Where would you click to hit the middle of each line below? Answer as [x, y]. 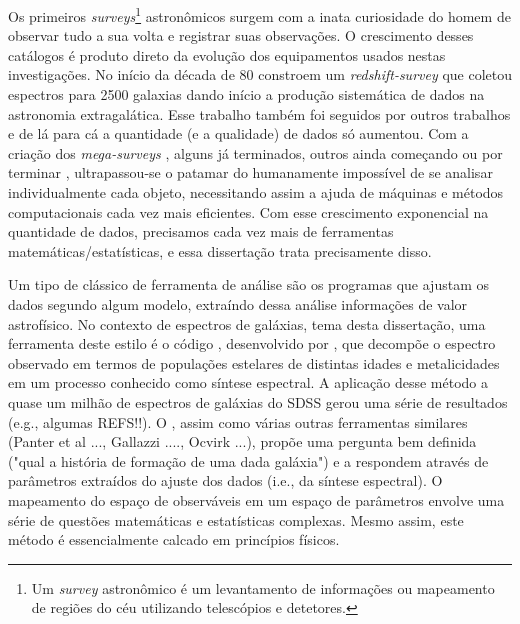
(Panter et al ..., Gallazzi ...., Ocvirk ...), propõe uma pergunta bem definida [242, 441]
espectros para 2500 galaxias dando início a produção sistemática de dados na [246, 94]
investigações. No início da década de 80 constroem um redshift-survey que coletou [260, 74]
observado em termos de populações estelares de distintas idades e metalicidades [254, 362]
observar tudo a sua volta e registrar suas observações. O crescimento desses [241, 35]
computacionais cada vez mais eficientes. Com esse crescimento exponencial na [248, 211]
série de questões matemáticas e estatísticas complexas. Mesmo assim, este [236, 519]
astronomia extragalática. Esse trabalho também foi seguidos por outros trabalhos [259, 113]
